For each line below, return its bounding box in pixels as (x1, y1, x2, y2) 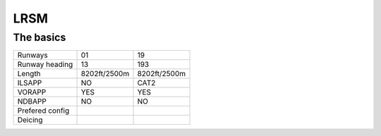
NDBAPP (17, 97, 47, 106)
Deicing (17, 115, 43, 125)
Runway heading (17, 60, 73, 70)
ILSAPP (17, 78, 42, 88)
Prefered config (17, 106, 70, 116)
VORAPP (17, 87, 47, 97)
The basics (13, 31, 66, 44)
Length (17, 69, 42, 79)
